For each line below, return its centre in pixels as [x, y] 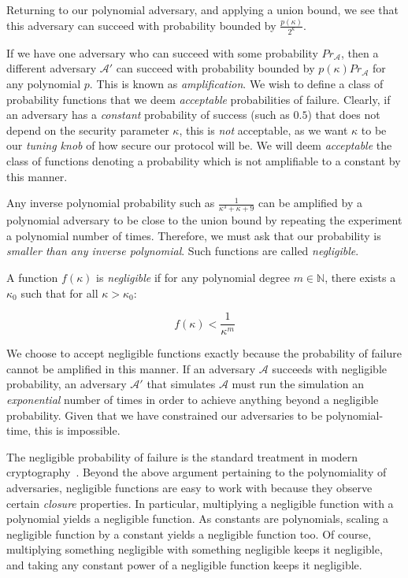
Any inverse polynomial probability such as [111, 203]
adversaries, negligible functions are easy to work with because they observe [189, 488]
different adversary [52, 68]
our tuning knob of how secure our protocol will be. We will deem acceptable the [199, 145]
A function [32, 278]
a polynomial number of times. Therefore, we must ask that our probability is [194, 235]
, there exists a [360, 278]
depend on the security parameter [88, 130]
